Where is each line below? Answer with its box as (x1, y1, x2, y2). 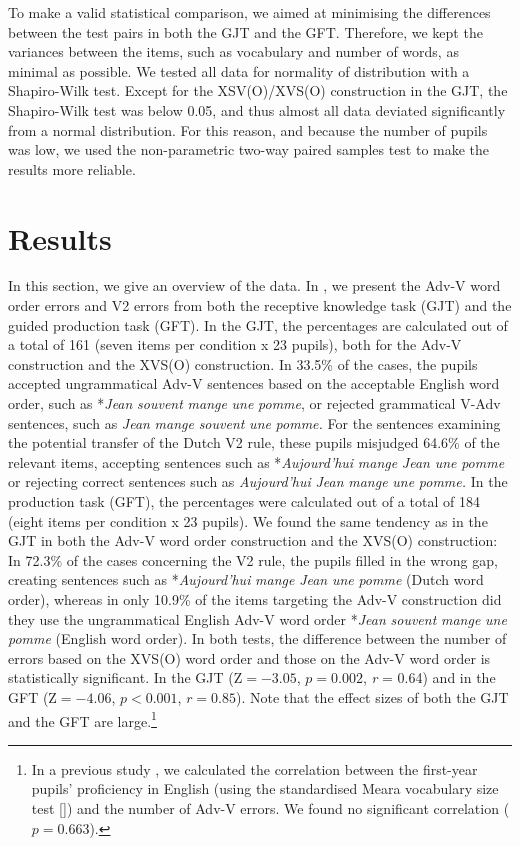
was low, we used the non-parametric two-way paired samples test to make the (8, 139, 490, 160)
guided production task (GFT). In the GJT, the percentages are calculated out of (8, 314, 508, 335)
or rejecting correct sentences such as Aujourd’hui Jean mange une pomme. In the (8, 471, 508, 492)
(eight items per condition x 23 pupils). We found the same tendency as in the (8, 510, 488, 531)
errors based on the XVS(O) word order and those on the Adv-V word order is (8, 647, 491, 668)
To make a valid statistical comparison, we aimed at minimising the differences (8, 2, 491, 22)
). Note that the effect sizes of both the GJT (236, 686, 509, 707)
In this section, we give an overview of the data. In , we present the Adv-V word (8, 275, 501, 296)
